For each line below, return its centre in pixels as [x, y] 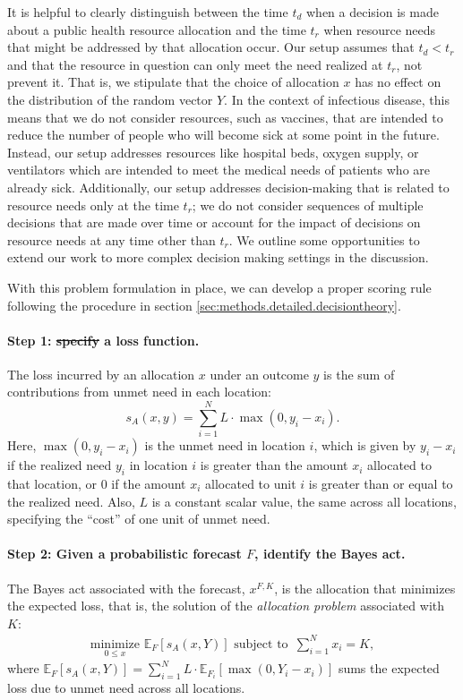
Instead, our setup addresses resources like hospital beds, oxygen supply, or [213, 152]
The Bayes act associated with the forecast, [126, 588]
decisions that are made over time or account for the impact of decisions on [214, 222]
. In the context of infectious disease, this [337, 99]
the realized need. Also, [71, 501]
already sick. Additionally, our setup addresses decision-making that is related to [228, 187]
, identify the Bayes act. [330, 554]
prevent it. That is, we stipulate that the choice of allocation [173, 82]
